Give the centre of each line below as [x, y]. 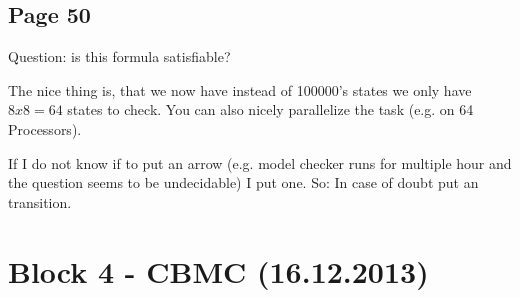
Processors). [45, 128]
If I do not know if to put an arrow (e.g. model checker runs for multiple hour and [260, 162]
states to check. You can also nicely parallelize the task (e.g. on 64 [270, 109]
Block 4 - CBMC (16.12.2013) [218, 270]
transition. [40, 201]
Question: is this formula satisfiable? [119, 56]
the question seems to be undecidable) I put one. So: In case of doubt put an [243, 182]
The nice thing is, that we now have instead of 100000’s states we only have [240, 89]
